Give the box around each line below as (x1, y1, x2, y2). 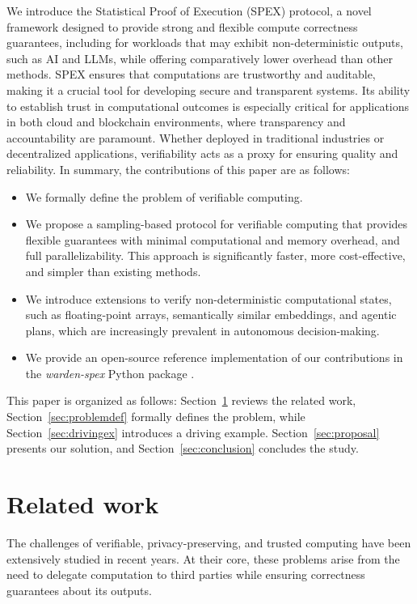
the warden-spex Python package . (25, 364, 195, 381)
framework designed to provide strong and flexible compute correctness (6, 18, 358, 35)
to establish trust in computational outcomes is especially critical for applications (6, 97, 410, 114)
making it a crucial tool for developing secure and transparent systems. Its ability (6, 81, 411, 98)
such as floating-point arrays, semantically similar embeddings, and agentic (25, 306, 397, 323)
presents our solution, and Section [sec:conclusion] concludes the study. (6, 440, 359, 457)
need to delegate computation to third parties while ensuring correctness (6, 566, 365, 583)
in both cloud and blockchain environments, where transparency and (6, 113, 346, 130)
